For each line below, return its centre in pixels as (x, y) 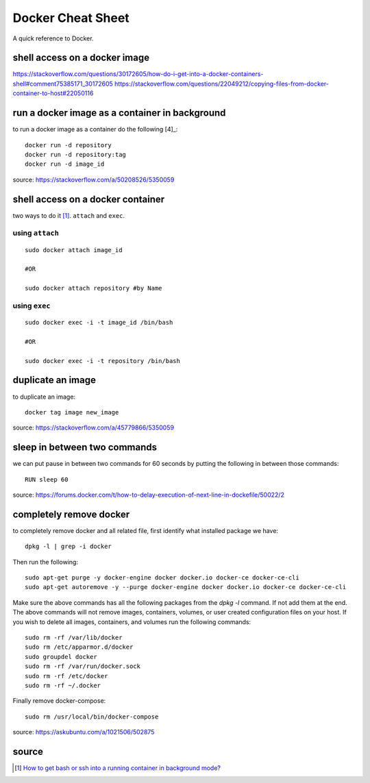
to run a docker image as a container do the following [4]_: (95, 129)
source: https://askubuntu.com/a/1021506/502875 (84, 732)
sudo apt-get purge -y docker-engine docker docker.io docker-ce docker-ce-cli (162, 578)
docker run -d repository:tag (76, 154)
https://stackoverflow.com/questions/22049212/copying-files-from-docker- (221, 84)
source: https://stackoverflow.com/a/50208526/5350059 (94, 179)
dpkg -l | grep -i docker (69, 547)
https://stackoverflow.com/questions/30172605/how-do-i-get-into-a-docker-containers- (138, 74)
